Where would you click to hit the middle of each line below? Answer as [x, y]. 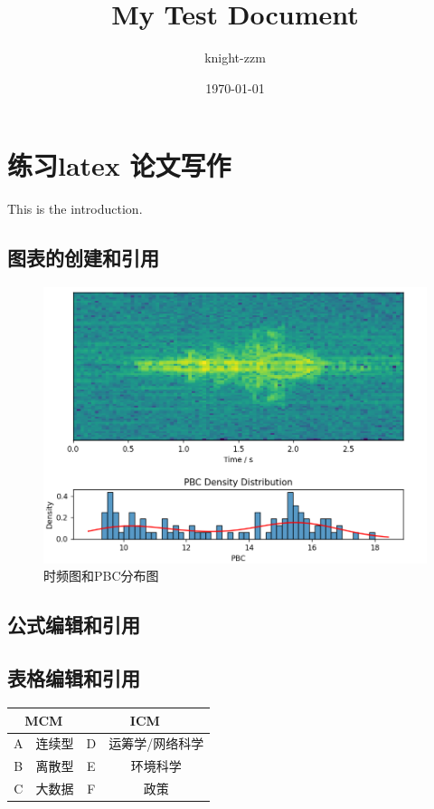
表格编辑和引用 [74, 678]
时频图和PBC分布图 [101, 576]
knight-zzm [235, 58]
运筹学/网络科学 [156, 743]
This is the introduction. [75, 209]
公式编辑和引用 [74, 625]
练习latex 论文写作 [119, 165]
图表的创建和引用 [83, 258]
